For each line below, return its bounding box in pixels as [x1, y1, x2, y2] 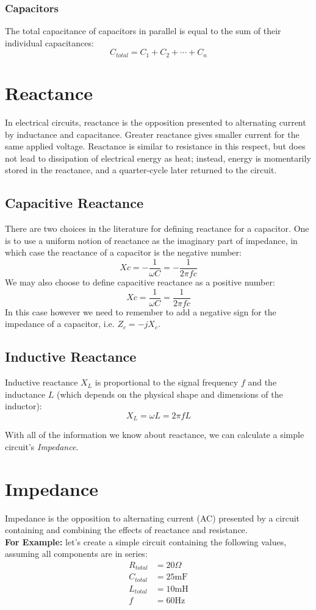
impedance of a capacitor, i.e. [5, 317, 115, 330]
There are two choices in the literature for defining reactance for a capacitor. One [5, 222, 309, 235]
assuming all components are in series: [5, 547, 148, 560]
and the [248, 376, 277, 389]
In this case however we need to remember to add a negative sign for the [5, 305, 276, 318]
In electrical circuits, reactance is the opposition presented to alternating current [5, 115, 306, 128]
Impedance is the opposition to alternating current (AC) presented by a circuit [5, 511, 300, 524]
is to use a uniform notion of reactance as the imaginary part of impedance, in [5, 234, 298, 246]
